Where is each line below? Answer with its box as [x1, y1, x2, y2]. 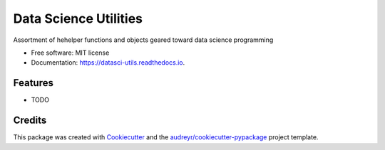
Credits [13, 114, 47, 127]
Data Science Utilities [13, 11, 143, 26]
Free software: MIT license [31, 48, 110, 57]
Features [13, 77, 53, 89]
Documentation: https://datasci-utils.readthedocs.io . [31, 58, 185, 67]
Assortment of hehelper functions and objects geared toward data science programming [13, 36, 274, 44]
